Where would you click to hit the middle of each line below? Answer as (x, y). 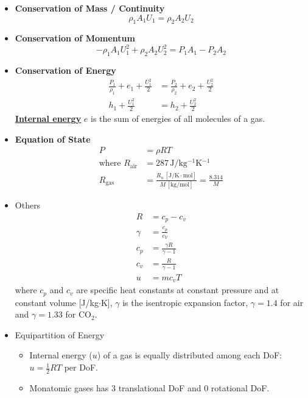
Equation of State (53, 139)
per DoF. (81, 367)
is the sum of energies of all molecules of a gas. (178, 119)
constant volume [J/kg (57, 302)
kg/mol (180, 185)
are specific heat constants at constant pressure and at (178, 290)
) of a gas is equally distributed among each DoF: (189, 355)
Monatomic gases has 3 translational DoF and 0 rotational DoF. (149, 387)
